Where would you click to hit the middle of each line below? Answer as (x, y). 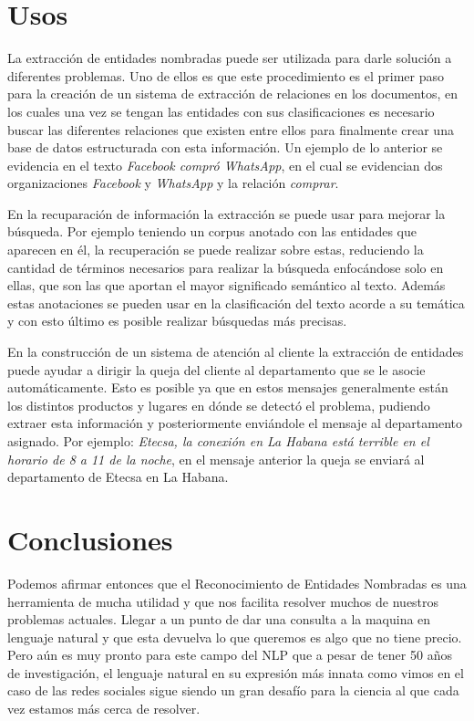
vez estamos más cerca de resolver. (104, 709)
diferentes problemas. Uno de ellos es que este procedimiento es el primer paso (226, 75)
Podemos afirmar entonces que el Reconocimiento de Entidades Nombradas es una (237, 583)
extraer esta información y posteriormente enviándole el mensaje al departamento (235, 423)
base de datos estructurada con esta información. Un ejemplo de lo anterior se (225, 147)
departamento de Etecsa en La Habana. (118, 477)
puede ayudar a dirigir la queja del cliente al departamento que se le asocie (216, 369)
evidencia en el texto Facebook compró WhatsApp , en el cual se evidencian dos (225, 165)
